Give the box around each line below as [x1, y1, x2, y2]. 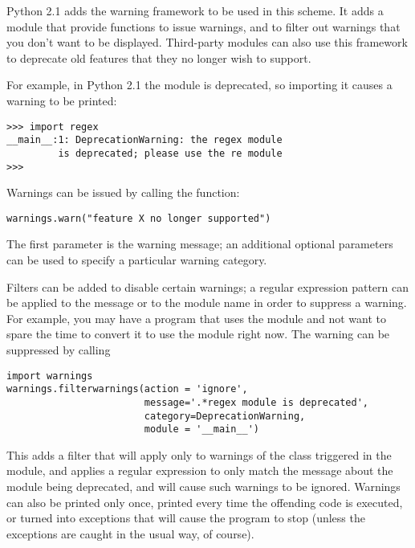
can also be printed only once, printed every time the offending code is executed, [6, 493, 403, 510]
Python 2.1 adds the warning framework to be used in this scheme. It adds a [6, 2, 384, 18]
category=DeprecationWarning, [144, 410, 306, 422]
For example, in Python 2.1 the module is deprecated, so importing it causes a [6, 76, 393, 93]
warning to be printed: [6, 92, 117, 108]
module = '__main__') [144, 423, 259, 436]
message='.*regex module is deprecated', [144, 396, 369, 408]
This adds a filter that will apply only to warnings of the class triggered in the [6, 446, 392, 463]
